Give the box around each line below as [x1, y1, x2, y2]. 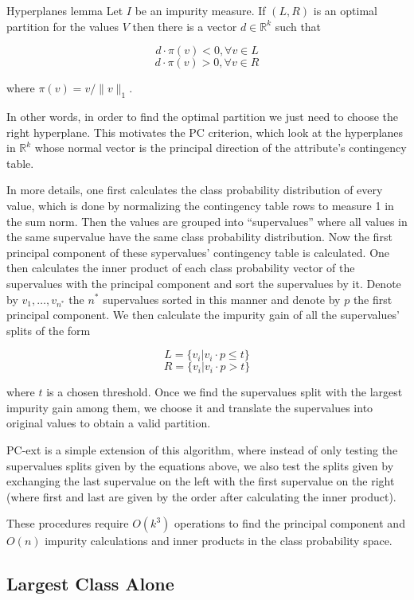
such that [275, 18, 322, 34]
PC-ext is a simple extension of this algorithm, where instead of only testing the [6, 442, 398, 458]
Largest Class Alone [6, 571, 174, 596]
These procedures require [6, 515, 129, 532]
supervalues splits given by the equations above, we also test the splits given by [6, 457, 394, 473]
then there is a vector [132, 18, 237, 34]
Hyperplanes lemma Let [6, 2, 123, 18]
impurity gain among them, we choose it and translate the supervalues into [6, 399, 373, 415]
